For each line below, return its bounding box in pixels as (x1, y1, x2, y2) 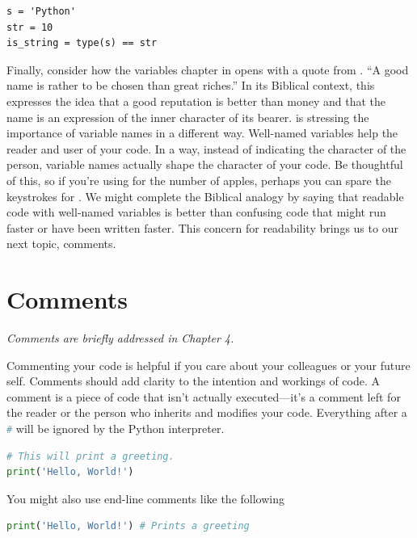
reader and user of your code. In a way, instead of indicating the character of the (6, 140, 406, 157)
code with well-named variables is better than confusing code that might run (6, 204, 386, 221)
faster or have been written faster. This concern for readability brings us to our (6, 219, 398, 236)
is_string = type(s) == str (6, 37, 158, 49)
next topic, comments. (6, 235, 116, 252)
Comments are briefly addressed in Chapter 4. (6, 330, 234, 347)
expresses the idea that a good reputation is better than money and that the (6, 92, 386, 109)
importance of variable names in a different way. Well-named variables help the (6, 124, 398, 141)
